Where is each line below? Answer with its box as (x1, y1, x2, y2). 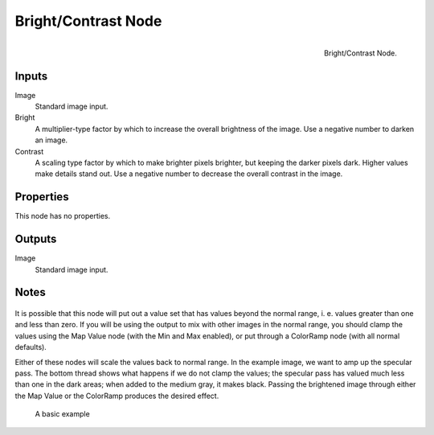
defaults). (14, 343, 47, 352)
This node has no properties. (14, 211, 111, 221)
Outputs (14, 232, 57, 246)
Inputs (14, 69, 48, 83)
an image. (35, 135, 68, 145)
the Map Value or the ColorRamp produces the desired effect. (14, 391, 219, 400)
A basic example (35, 409, 90, 419)
